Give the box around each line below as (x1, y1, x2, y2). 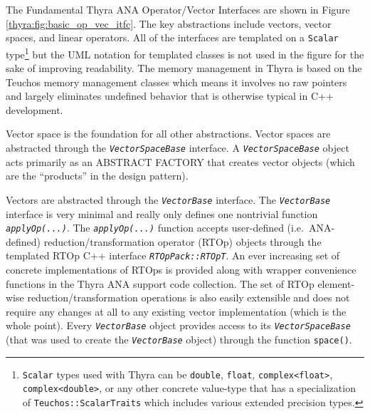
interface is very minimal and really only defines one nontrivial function (6, 206, 318, 221)
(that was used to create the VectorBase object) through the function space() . (6, 332, 352, 347)
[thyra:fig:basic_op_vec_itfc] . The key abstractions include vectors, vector (6, 16, 332, 31)
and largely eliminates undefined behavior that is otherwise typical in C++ (6, 88, 334, 103)
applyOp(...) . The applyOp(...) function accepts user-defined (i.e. (6, 220, 304, 235)
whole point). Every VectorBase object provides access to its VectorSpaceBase (6, 318, 351, 333)
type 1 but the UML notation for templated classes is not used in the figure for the (6, 44, 364, 61)
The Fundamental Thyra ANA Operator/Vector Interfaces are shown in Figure (6, 2, 350, 16)
